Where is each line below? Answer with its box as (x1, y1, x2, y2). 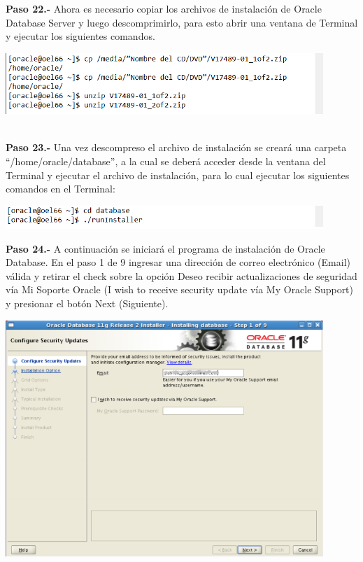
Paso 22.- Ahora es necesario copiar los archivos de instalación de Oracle (6, 1, 322, 15)
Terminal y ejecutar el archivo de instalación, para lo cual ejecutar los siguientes (6, 167, 350, 182)
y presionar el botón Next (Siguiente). (6, 296, 169, 311)
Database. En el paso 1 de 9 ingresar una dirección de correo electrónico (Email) (6, 255, 350, 269)
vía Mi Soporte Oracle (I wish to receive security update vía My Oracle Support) (6, 282, 354, 297)
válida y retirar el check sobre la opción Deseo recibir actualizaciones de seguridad (6, 268, 357, 283)
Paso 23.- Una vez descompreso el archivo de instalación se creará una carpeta (6, 140, 347, 155)
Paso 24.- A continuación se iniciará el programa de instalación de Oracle (6, 241, 325, 255)
